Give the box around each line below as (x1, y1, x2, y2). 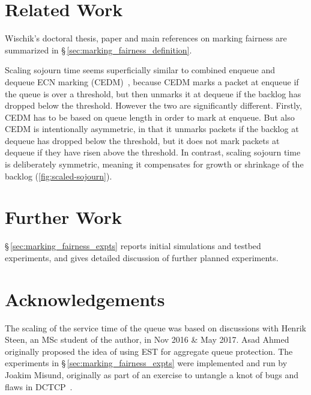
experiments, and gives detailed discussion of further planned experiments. (5, 251, 279, 264)
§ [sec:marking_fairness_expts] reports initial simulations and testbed (5, 240, 261, 252)
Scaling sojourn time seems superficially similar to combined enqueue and (5, 64, 276, 76)
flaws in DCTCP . (5, 380, 73, 393)
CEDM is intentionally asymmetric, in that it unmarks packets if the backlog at (5, 122, 299, 135)
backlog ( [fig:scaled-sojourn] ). (5, 169, 112, 182)
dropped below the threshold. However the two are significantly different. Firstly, (5, 99, 302, 112)
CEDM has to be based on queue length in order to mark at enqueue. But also (5, 110, 295, 123)
